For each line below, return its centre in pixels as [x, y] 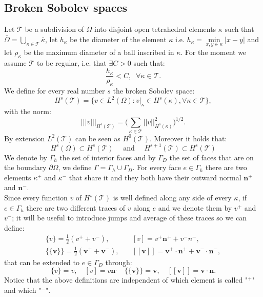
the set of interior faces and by [108, 157]
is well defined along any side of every [172, 198]
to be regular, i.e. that [72, 62]
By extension [25, 138]
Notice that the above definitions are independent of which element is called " [126, 280]
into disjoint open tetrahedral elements [155, 29]
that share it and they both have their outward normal [155, 177]
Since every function [36, 198]
